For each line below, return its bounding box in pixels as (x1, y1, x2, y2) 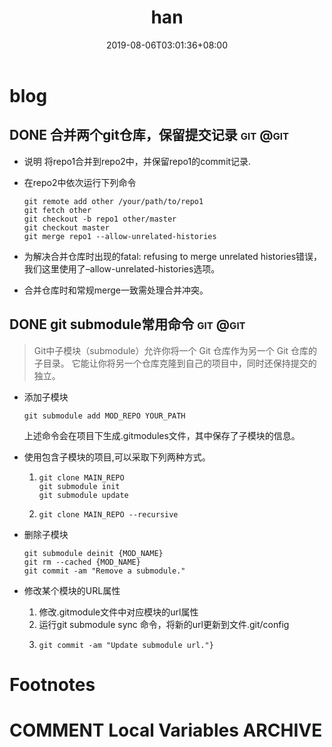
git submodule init (38, 481, 121, 491)
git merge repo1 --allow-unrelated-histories (23, 231, 217, 241)
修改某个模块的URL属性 (23, 584, 121, 596)
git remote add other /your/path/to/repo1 (23, 196, 204, 206)
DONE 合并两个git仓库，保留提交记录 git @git (9, 127, 290, 144)
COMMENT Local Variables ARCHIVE (9, 719, 323, 741)
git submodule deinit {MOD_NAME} (23, 548, 164, 558)
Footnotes (9, 673, 96, 696)
